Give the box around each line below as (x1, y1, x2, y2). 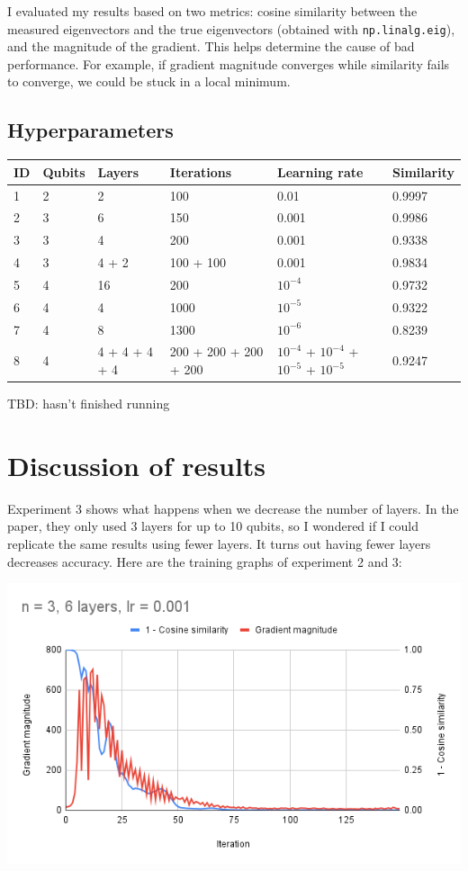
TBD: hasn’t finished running (7, 394, 170, 413)
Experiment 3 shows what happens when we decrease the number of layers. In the (7, 498, 459, 517)
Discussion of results (7, 446, 266, 483)
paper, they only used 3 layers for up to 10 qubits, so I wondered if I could (7, 516, 419, 535)
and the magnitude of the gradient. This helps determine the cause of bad (7, 37, 415, 56)
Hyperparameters (7, 116, 174, 144)
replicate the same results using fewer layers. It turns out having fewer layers (7, 534, 431, 553)
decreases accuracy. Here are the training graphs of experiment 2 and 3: (7, 552, 402, 570)
